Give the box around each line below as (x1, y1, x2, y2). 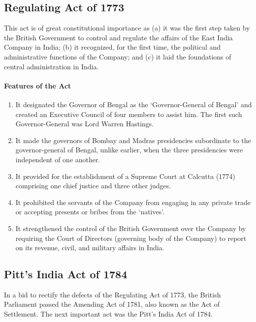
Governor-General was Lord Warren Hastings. (15, 118, 154, 129)
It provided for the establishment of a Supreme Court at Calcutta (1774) (15, 171, 235, 181)
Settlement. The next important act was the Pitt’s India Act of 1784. (4, 309, 213, 319)
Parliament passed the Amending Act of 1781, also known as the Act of (4, 299, 220, 309)
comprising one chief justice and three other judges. (15, 180, 171, 191)
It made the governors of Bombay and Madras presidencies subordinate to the (15, 135, 251, 145)
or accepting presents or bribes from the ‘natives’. (15, 206, 165, 217)
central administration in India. (4, 61, 99, 71)
